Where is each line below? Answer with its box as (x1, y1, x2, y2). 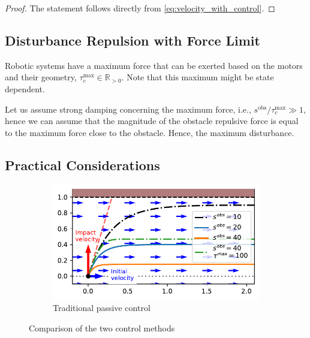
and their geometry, (5, 71, 77, 83)
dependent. (5, 82, 45, 95)
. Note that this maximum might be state (121, 71, 274, 83)
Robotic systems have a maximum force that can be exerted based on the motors (5, 59, 303, 71)
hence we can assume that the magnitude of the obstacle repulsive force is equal (5, 114, 299, 127)
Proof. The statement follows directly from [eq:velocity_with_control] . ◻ (5, 2, 275, 14)
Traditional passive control (53, 301, 151, 314)
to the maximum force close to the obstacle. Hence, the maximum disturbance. (5, 126, 294, 138)
